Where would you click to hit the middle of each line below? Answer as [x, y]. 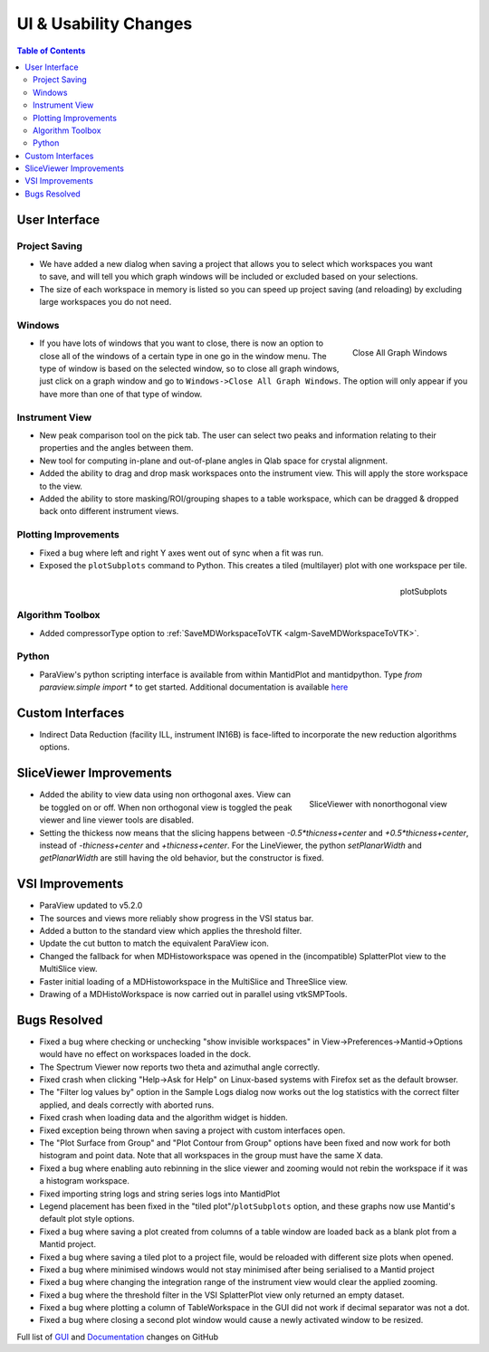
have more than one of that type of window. [121, 394]
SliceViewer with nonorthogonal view [378, 805]
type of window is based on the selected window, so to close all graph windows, [189, 369]
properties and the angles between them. [116, 448]
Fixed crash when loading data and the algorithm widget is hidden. [164, 1118]
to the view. [61, 486]
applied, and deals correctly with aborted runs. [127, 1105]
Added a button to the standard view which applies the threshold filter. [171, 931]
